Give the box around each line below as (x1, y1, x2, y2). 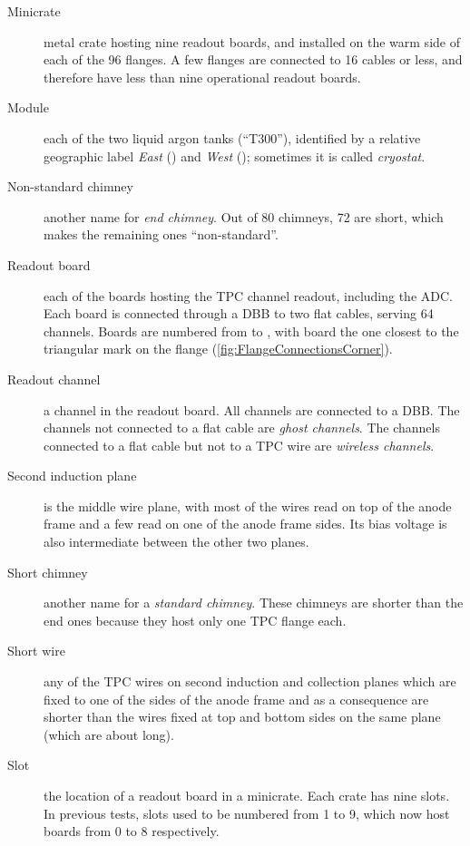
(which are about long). (44, 724, 174, 744)
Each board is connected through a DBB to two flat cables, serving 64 (44, 304, 434, 323)
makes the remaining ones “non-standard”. (44, 225, 279, 244)
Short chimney (7, 562, 88, 581)
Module (7, 98, 49, 117)
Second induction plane (7, 466, 137, 485)
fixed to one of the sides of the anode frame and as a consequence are (44, 689, 429, 708)
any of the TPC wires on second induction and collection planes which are (44, 672, 456, 691)
